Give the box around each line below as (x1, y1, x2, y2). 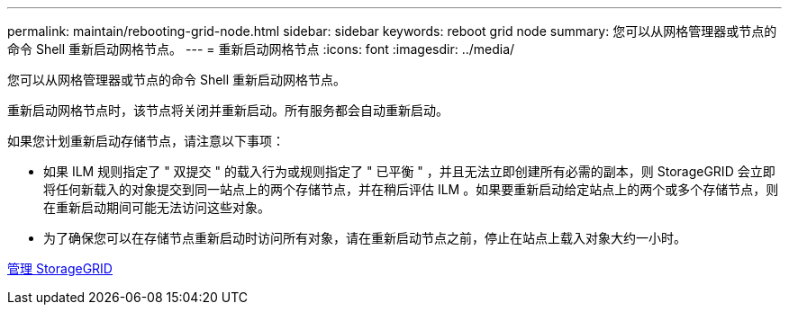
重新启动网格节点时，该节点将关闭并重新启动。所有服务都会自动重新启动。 (7, 103, 449, 118)
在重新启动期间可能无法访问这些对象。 (43, 200, 270, 215)
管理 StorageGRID (7, 261, 113, 276)
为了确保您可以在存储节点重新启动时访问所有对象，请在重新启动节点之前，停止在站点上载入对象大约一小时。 (43, 230, 686, 245)
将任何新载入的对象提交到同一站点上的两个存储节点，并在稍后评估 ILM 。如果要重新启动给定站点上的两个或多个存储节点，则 (43, 182, 779, 197)
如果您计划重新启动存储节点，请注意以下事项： (7, 133, 285, 148)
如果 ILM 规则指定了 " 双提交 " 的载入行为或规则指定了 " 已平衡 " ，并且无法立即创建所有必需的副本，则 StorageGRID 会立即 (43, 164, 775, 179)
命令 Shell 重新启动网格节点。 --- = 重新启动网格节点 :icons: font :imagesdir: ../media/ (7, 41, 515, 57)
